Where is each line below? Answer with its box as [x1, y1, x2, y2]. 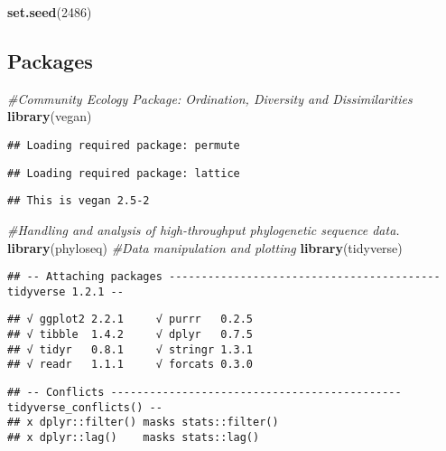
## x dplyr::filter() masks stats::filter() [7, 416, 279, 429]
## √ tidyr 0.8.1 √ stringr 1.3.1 [7, 343, 254, 356]
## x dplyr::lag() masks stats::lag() [7, 431, 260, 445]
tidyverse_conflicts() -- [7, 400, 163, 414]
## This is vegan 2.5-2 [7, 194, 150, 208]
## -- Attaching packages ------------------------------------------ [7, 270, 441, 284]
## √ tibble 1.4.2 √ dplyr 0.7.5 [7, 328, 254, 342]
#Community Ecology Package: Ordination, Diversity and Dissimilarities [7, 89, 413, 108]
